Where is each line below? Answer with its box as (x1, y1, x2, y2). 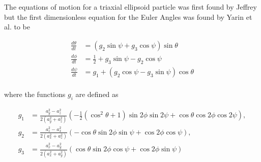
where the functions (4, 89, 66, 100)
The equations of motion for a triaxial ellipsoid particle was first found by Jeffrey (4, 2, 257, 12)
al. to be (4, 21, 30, 32)
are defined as (75, 89, 119, 100)
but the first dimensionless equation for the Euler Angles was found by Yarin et (4, 11, 252, 22)
